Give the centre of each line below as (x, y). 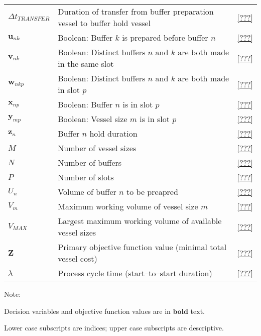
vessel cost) (78, 258)
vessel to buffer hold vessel (104, 23)
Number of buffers (90, 162)
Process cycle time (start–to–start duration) (135, 273)
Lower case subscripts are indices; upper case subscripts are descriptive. (114, 328)
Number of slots (86, 177)
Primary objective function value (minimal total (142, 247)
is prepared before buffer (165, 37)
